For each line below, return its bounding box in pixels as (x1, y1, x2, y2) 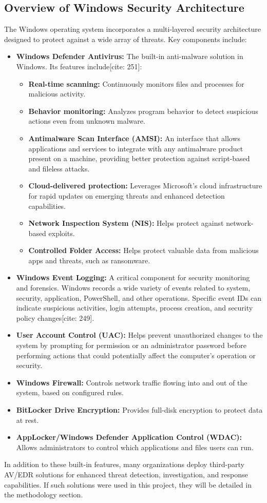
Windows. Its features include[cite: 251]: (16, 61, 142, 71)
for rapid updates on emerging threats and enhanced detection (28, 190, 225, 201)
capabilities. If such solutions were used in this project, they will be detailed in (4, 479, 252, 490)
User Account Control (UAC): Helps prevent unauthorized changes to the (16, 330, 263, 340)
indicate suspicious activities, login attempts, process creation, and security (16, 302, 253, 313)
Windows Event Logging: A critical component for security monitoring (16, 272, 250, 283)
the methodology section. (4, 489, 83, 500)
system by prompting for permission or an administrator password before (16, 340, 246, 351)
